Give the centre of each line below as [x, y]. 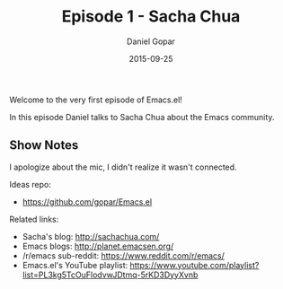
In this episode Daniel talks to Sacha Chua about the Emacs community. [142, 117]
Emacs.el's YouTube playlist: [75, 265]
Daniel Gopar [151, 41]
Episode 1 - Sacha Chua [151, 17]
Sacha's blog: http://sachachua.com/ [91, 236]
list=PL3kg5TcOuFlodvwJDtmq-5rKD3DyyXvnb [110, 275]
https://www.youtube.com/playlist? [195, 265]
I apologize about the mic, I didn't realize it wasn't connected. [123, 167]
